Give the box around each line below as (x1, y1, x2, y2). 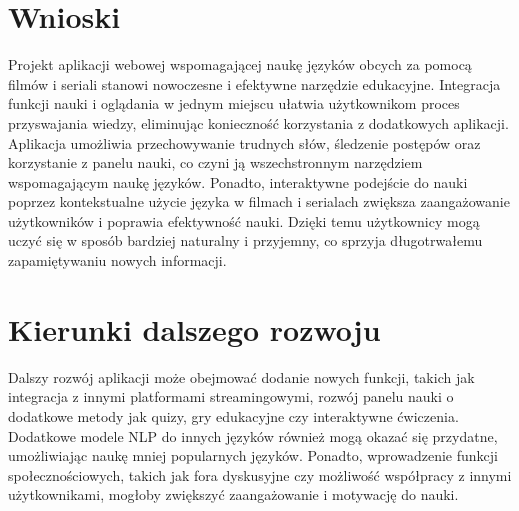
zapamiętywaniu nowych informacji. (8, 250, 227, 271)
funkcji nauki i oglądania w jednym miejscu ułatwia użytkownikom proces (8, 93, 460, 114)
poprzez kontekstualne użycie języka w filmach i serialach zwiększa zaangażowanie (8, 191, 510, 212)
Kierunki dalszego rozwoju (8, 308, 381, 349)
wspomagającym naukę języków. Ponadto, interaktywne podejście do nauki (8, 171, 468, 192)
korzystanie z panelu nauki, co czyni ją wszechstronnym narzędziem (8, 152, 423, 173)
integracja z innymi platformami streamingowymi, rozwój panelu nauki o (8, 386, 454, 407)
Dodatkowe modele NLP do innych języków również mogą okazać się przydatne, (8, 425, 498, 446)
